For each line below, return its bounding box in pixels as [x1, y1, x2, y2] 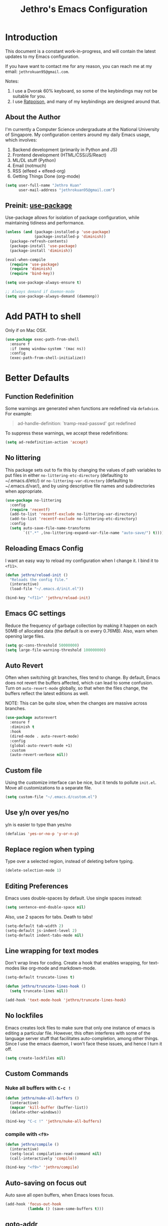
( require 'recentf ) [9, 507, 50, 512]
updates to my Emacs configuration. [5, 53, 80, 59]
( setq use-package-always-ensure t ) [5, 280, 81, 285]
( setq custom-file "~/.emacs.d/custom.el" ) [5, 794, 97, 799]
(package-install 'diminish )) [9, 248, 72, 253]
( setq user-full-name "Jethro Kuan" [5, 182, 81, 188]
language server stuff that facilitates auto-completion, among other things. [5, 1035, 159, 1041]
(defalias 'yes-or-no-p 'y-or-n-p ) [5, 831, 79, 836]
